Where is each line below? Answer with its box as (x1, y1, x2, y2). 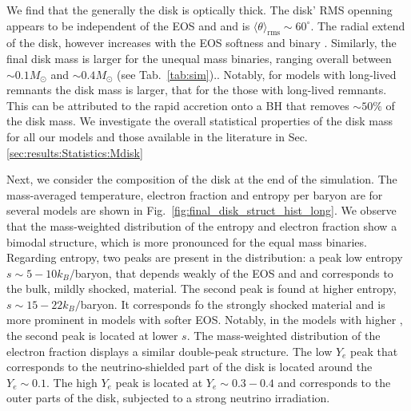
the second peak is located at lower (6, 327, 178, 344)
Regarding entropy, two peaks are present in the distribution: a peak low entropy (6, 249, 403, 266)
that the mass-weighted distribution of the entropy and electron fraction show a (6, 217, 397, 234)
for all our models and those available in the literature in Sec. (6, 128, 308, 144)
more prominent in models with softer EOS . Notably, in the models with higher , (6, 311, 403, 328)
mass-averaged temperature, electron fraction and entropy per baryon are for (6, 186, 383, 203)
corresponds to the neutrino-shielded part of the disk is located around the (6, 358, 373, 375)
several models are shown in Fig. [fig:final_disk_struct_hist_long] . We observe (6, 202, 397, 219)
